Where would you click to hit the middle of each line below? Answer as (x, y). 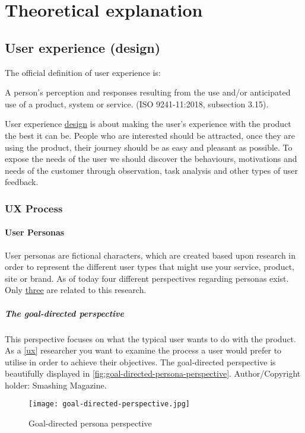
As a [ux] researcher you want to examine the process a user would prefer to (143, 350)
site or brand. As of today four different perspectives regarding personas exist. (147, 278)
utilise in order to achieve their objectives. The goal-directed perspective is (140, 362)
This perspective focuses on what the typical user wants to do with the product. (150, 338)
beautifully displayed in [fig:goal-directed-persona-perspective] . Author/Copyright (153, 373)
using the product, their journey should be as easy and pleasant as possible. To (149, 147)
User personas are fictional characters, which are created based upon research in (150, 255)
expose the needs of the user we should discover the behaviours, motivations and (151, 159)
